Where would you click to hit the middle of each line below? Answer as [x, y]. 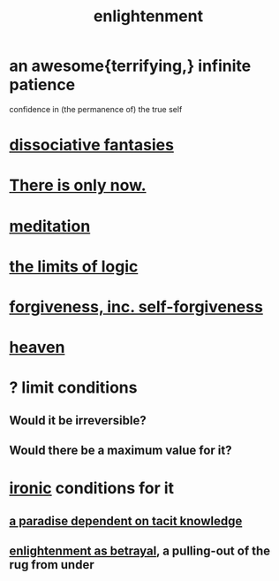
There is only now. [78, 185]
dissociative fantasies [92, 145]
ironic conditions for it [92, 489]
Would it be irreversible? [78, 420]
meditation [50, 226]
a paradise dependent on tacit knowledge [126, 520]
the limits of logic [74, 266]
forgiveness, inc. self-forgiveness [136, 306]
